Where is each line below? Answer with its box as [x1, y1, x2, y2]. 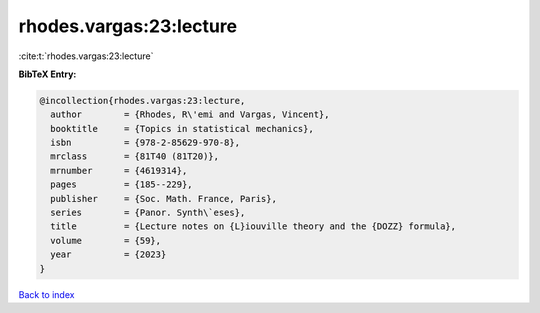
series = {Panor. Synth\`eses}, [50, 207, 246, 219]
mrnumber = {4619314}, [50, 165, 188, 176]
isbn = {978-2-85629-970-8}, [50, 137, 240, 149]
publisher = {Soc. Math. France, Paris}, [50, 193, 277, 204]
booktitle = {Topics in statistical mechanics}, [50, 123, 314, 134]
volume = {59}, [50, 235, 162, 246]
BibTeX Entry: [18, 68, 77, 80]
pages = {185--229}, [50, 179, 194, 190]
